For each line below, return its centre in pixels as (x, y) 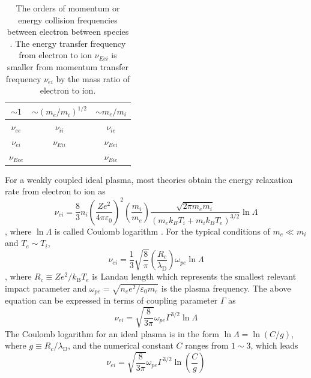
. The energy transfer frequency (68, 43)
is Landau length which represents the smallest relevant (194, 276)
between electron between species (68, 31)
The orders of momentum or (68, 8)
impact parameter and (46, 288)
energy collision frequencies (68, 19)
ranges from (207, 345)
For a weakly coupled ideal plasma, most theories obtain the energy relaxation (149, 179)
